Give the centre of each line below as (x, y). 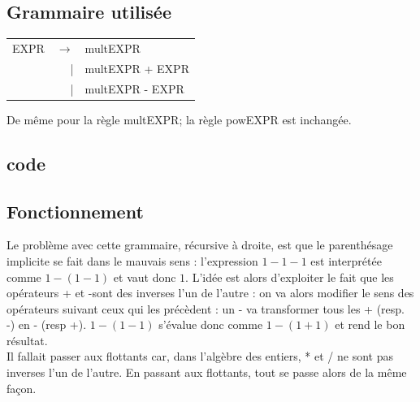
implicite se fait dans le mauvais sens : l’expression (132, 260)
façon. (22, 388)
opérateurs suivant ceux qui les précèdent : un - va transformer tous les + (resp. (206, 308)
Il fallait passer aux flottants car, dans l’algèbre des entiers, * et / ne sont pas (200, 356)
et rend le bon (370, 324)
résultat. (27, 340)
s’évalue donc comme (211, 324)
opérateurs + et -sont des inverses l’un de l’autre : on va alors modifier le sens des (210, 293)
